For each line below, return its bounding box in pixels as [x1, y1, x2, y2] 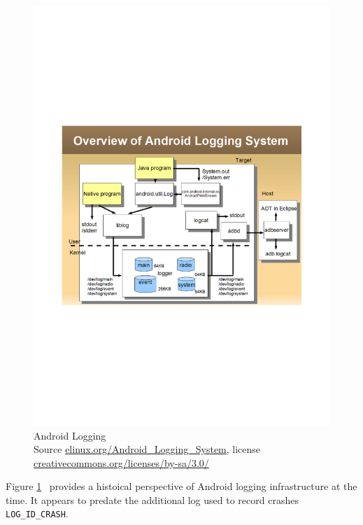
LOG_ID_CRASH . [6, 506, 69, 521]
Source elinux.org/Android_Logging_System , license [34, 442, 261, 456]
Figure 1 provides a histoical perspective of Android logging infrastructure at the [6, 479, 357, 493]
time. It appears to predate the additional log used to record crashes [6, 492, 299, 507]
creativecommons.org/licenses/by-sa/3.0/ [34, 455, 209, 470]
